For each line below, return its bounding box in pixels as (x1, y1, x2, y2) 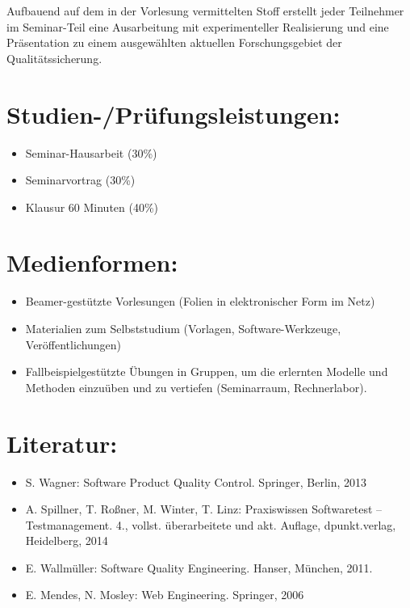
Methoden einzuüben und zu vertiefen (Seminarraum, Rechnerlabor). (25, 378, 367, 395)
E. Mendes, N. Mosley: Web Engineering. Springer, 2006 (25, 586, 304, 603)
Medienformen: (6, 246, 178, 279)
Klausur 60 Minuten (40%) (25, 198, 159, 215)
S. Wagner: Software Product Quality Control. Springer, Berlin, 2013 (25, 473, 367, 490)
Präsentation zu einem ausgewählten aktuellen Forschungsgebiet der (6, 34, 342, 51)
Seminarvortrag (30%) (25, 171, 136, 188)
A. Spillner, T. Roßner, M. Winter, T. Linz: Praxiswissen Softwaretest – (25, 500, 383, 517)
